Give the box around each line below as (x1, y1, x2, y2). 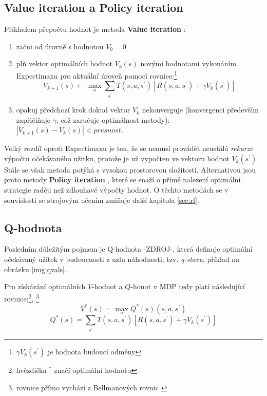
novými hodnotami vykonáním (140, 58, 237, 69)
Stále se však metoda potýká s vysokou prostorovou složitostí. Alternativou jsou (4, 164, 256, 175)
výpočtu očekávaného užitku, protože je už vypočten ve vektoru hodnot (4, 153, 230, 163)
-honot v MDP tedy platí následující (130, 281, 245, 292)
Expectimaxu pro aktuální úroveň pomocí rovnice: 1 (16, 68, 177, 81)
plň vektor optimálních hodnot (16, 58, 112, 69)
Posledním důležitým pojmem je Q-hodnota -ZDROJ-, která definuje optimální (4, 243, 253, 254)
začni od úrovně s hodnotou (16, 41, 104, 51)
